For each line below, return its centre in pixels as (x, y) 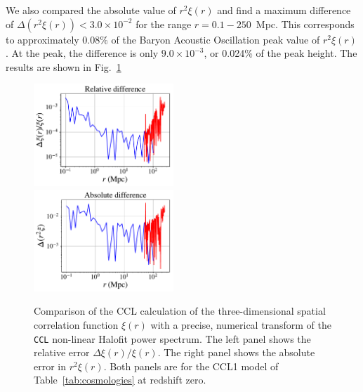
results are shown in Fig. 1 (64, 66)
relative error (62, 352)
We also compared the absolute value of (91, 10)
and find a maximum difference (284, 10)
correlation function (76, 325)
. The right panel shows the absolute (236, 352)
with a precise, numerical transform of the (241, 325)
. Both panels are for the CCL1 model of (191, 366)
